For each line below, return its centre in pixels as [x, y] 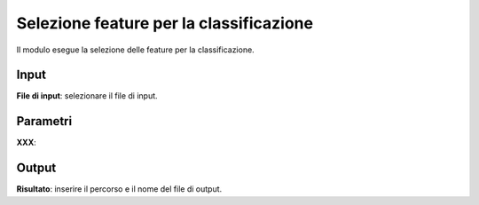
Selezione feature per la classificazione [165, 23]
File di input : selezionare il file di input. [87, 96]
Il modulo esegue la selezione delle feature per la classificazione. [135, 50]
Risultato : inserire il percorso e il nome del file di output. [119, 189]
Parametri [44, 121]
